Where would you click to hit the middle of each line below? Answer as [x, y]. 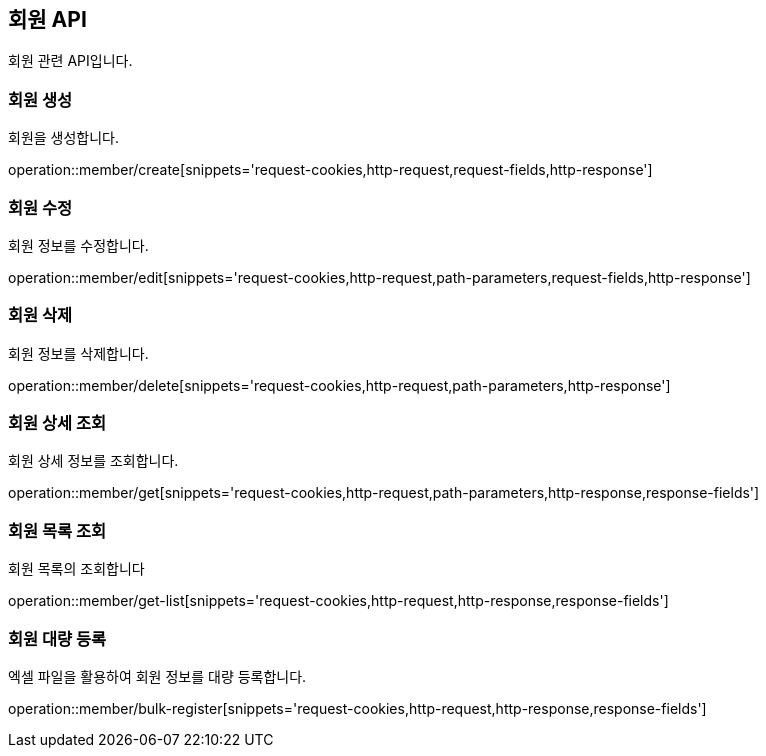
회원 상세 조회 [57, 423]
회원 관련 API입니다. [70, 61]
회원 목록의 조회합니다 [76, 569]
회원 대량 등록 [57, 638]
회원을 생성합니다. [64, 138]
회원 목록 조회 [57, 530]
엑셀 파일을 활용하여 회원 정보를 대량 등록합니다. [157, 676]
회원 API [47, 19]
